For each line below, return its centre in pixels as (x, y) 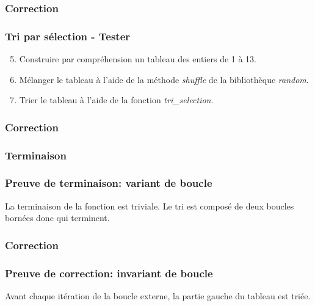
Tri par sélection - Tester (68, 36)
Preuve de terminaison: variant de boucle (109, 183)
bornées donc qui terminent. (57, 218)
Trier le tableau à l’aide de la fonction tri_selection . (116, 100)
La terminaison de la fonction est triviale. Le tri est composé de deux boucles (150, 206)
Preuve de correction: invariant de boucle (109, 273)
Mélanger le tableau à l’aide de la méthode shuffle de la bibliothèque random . (164, 79)
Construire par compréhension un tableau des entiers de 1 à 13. (138, 59)
